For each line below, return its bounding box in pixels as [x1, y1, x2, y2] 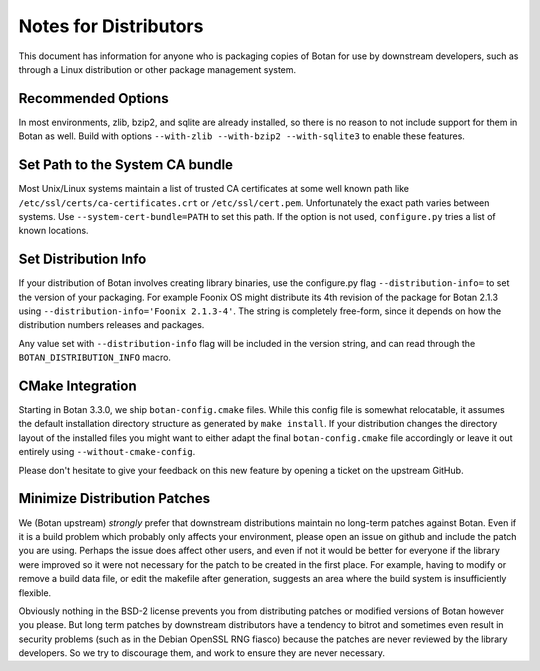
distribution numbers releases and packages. [18, 319, 205, 331]
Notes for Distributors [18, 15, 204, 37]
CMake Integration [18, 377, 137, 394]
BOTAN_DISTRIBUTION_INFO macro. [18, 351, 172, 364]
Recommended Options [18, 90, 169, 107]
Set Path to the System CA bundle [18, 156, 234, 174]
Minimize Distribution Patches [18, 490, 210, 507]
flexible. [18, 586, 52, 599]
